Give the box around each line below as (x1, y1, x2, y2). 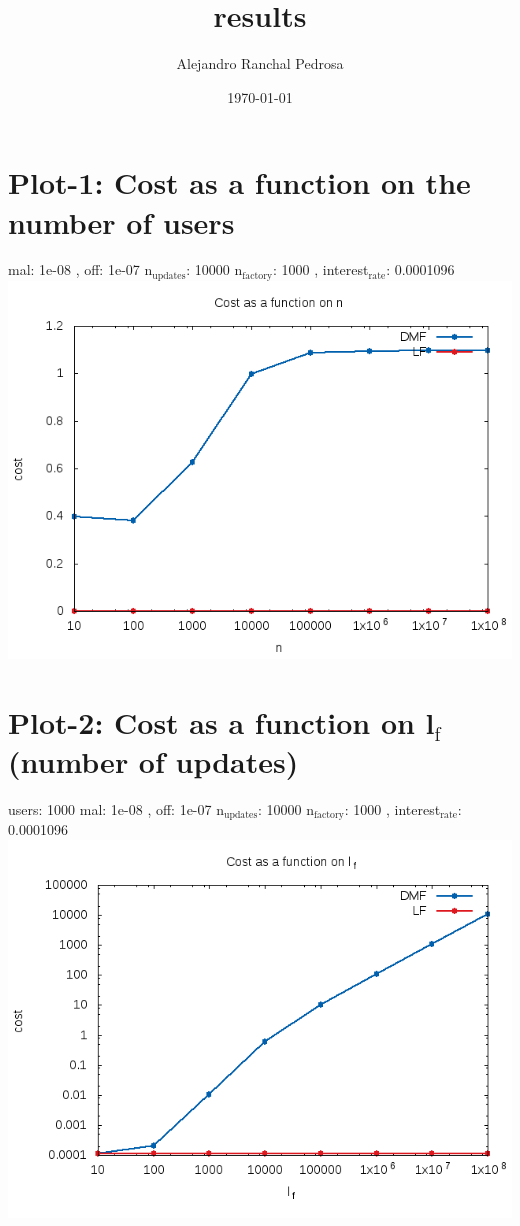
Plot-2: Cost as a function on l (8, 701, 435, 742)
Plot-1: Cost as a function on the (8, 162, 471, 203)
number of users (8, 201, 235, 242)
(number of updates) (8, 740, 299, 781)
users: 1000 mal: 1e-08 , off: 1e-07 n (8, 798, 224, 819)
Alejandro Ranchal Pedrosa (176, 53, 344, 74)
